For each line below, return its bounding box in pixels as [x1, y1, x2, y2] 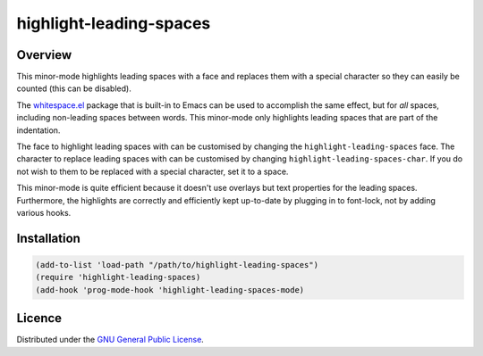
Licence [16, 310, 63, 326]
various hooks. [16, 207, 72, 218]
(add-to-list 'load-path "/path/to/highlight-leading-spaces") [35, 260, 319, 269]
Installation [16, 230, 80, 245]
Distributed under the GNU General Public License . [16, 335, 205, 345]
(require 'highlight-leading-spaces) [35, 272, 201, 283]
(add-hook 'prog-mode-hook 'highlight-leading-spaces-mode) [35, 285, 305, 294]
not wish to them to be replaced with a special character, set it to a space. [16, 166, 289, 177]
